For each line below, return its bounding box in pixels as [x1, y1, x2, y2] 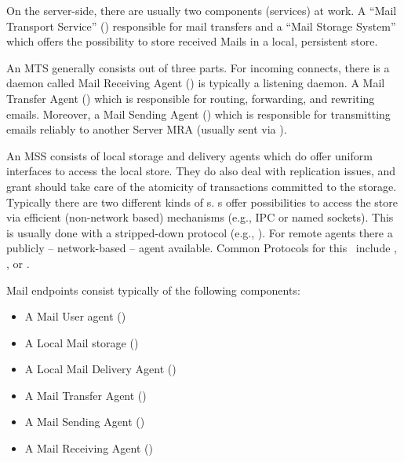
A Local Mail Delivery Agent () [24, 361, 177, 377]
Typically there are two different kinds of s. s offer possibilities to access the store [6, 193, 398, 210]
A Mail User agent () [24, 308, 126, 324]
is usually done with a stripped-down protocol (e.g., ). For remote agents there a [6, 224, 393, 240]
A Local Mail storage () [24, 334, 139, 350]
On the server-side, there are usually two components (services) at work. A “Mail [6, 2, 397, 18]
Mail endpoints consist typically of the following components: [6, 281, 300, 298]
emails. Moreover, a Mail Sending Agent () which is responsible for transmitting [6, 105, 391, 122]
